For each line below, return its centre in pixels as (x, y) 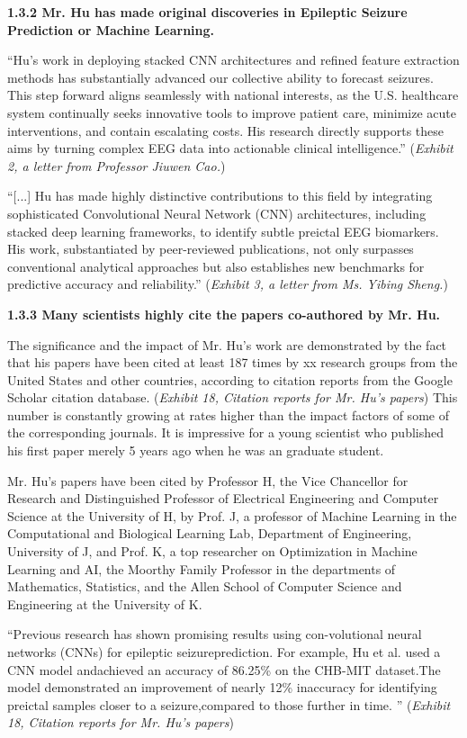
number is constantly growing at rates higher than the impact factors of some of (228, 414)
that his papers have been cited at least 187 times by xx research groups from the (233, 362)
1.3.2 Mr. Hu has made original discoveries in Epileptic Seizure (207, 12)
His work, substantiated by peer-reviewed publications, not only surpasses (211, 249)
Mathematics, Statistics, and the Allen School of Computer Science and (205, 586)
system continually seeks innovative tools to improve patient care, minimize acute (232, 112)
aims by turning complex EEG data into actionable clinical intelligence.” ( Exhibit (230, 148)
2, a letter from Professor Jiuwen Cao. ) (117, 165)
